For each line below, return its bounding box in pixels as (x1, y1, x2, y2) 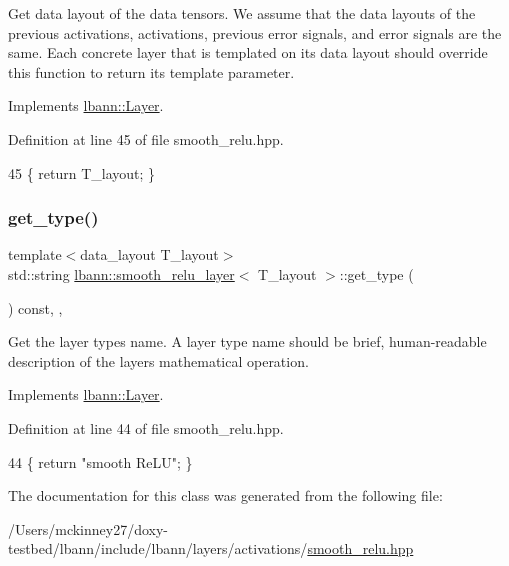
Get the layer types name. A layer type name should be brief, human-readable (8, 331, 487, 352)
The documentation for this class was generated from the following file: (8, 485, 443, 506)
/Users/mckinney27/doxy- (8, 518, 169, 539)
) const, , (8, 297, 63, 318)
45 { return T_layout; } (8, 162, 156, 183)
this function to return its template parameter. (8, 61, 295, 82)
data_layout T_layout (80, 244, 219, 265)
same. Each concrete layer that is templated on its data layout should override (8, 42, 488, 63)
